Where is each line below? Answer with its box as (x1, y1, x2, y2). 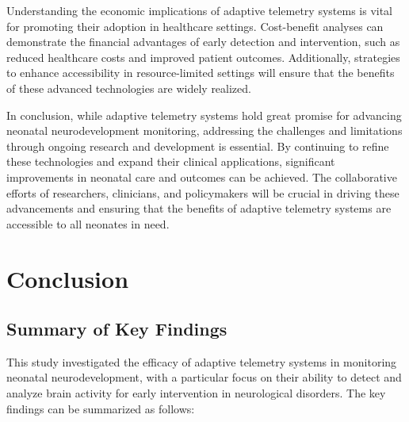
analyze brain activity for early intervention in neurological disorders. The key (6, 385, 386, 401)
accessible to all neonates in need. (6, 215, 170, 232)
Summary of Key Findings (6, 316, 227, 341)
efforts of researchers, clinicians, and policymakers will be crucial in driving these (6, 184, 399, 201)
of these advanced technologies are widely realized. (6, 79, 251, 96)
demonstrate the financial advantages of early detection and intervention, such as (6, 33, 400, 50)
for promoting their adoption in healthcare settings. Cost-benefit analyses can (6, 17, 384, 34)
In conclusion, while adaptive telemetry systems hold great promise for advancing (6, 106, 402, 123)
